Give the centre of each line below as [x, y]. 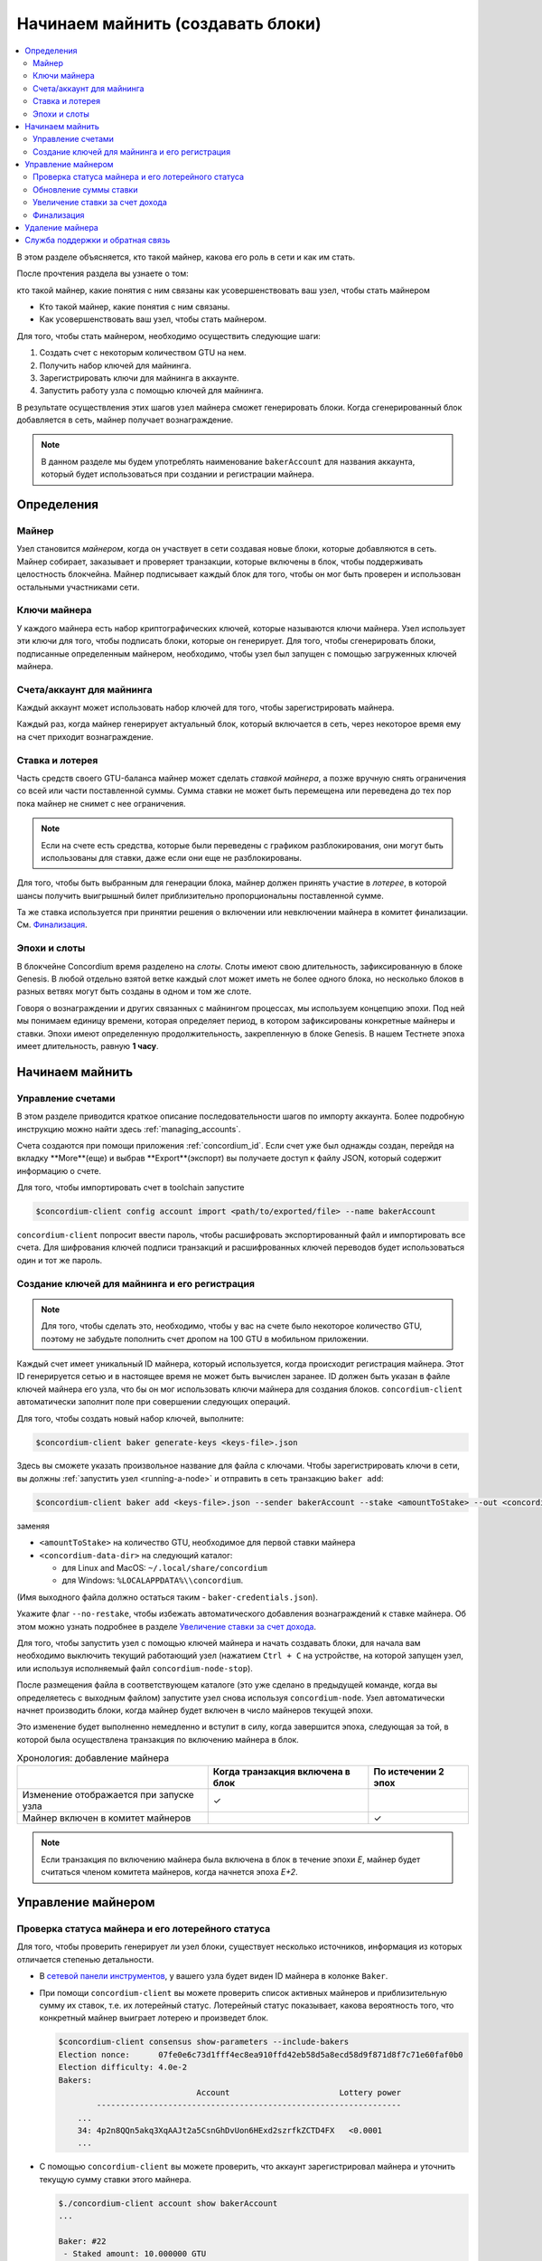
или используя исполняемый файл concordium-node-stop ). [135, 1668]
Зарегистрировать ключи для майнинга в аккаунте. [139, 378]
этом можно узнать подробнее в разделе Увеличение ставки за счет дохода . [166, 1626]
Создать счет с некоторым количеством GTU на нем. [143, 353]
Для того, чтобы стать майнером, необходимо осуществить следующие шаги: [168, 336]
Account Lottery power [299, 2092]
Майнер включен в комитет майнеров [107, 1818]
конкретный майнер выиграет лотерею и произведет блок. [154, 2018]
